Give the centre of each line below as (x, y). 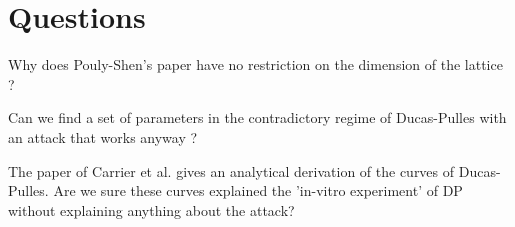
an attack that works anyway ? (103, 136)
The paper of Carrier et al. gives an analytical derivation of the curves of (231, 170)
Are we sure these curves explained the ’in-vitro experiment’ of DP (258, 190)
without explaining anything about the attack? (151, 209)
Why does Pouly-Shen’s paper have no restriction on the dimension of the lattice (255, 64)
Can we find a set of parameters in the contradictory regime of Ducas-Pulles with (257, 117)
